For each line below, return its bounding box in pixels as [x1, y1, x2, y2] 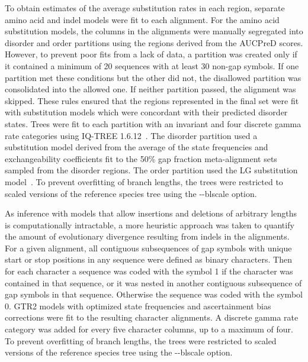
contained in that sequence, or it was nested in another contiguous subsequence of [5, 276, 302, 289]
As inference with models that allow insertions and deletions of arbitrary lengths [5, 207, 297, 219]
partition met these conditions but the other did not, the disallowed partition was [5, 71, 301, 83]
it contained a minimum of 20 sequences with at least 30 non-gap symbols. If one [5, 59, 299, 72]
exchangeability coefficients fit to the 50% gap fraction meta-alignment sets [5, 152, 277, 164]
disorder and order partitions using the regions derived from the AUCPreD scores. [5, 36, 303, 49]
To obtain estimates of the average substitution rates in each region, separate [5, 2, 285, 14]
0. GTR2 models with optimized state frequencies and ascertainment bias [5, 299, 271, 312]
